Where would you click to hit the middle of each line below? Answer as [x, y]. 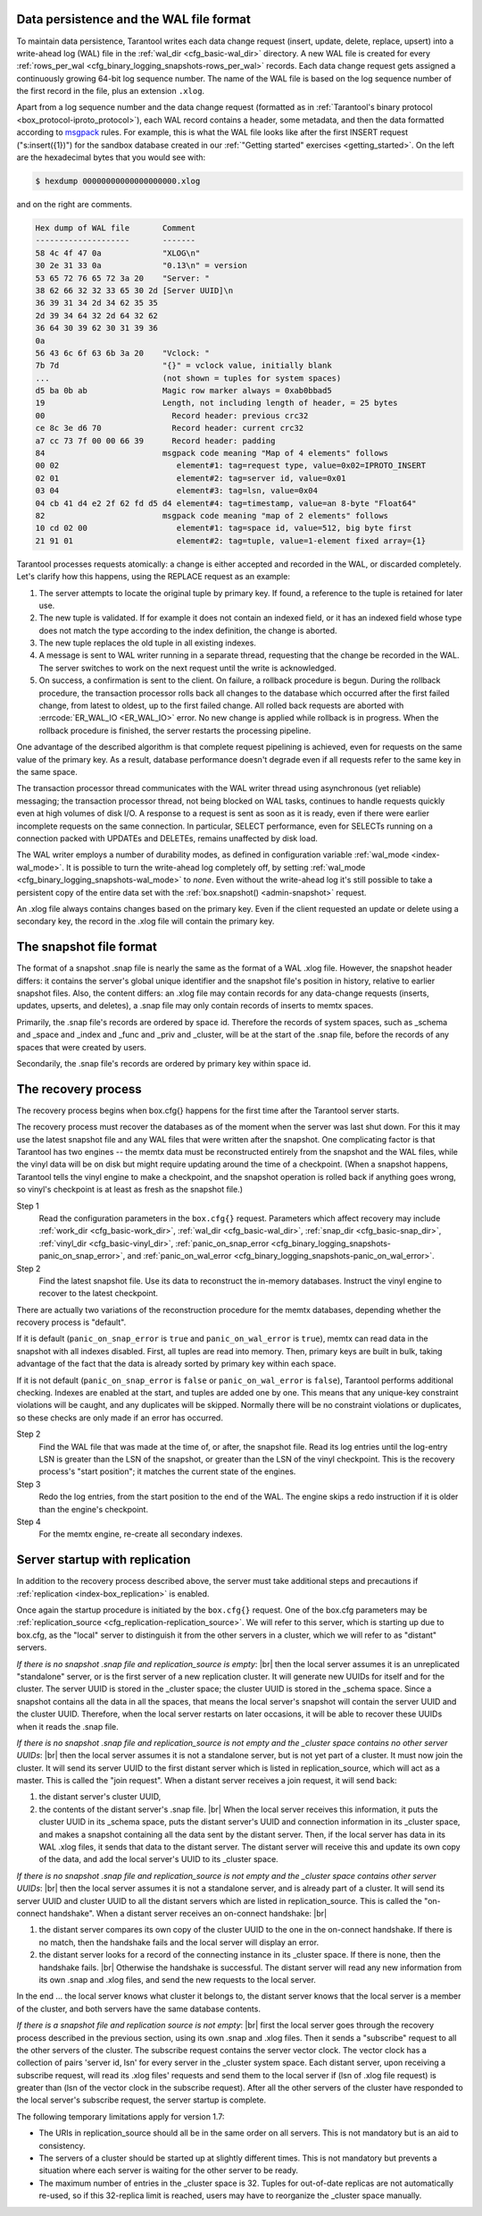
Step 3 [29, 1484]
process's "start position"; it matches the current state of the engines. [167, 1471]
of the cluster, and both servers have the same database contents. [138, 2009]
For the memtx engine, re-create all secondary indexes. [141, 1534]
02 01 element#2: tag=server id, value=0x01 [191, 478]
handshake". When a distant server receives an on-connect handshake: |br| [188, 1913]
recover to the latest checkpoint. [99, 1293]
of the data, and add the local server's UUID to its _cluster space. [158, 1859]
